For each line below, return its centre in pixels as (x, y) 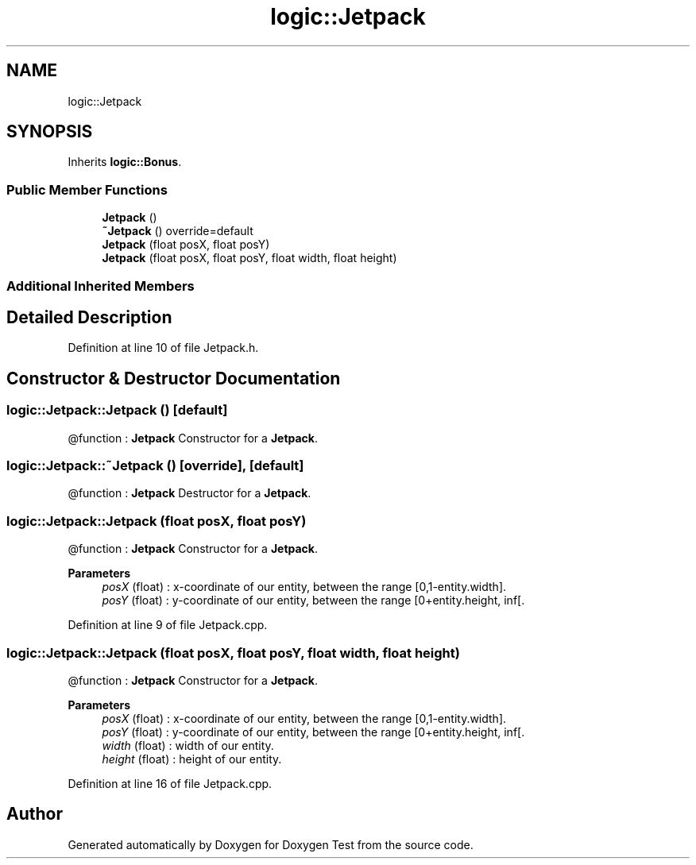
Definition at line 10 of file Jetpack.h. (163, 348)
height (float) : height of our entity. (192, 759)
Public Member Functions (87, 189)
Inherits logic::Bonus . (125, 162)
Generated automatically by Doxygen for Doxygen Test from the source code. (271, 844)
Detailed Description (89, 317)
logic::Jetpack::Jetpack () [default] (117, 410)
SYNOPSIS (50, 132)
